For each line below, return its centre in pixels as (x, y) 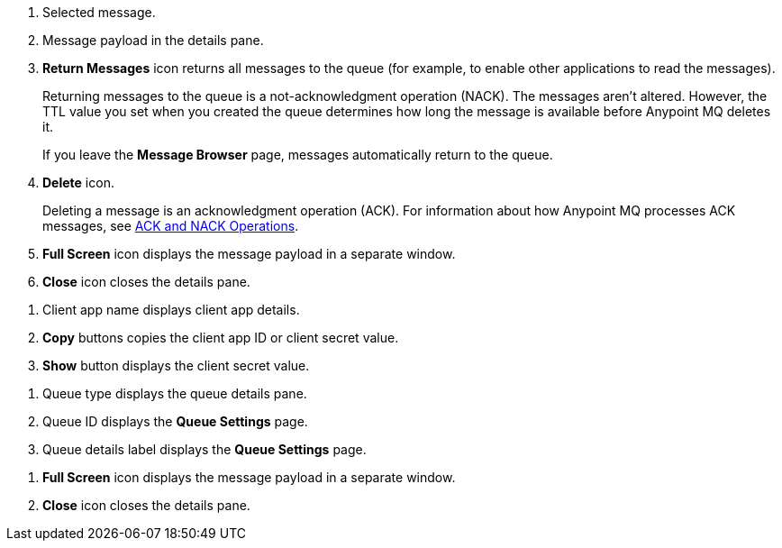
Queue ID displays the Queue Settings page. (175, 421)
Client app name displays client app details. (171, 310)
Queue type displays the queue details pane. (175, 393)
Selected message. (99, 12)
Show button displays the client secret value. (176, 365)
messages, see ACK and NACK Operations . (171, 226)
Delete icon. (78, 183)
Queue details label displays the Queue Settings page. (205, 449)
